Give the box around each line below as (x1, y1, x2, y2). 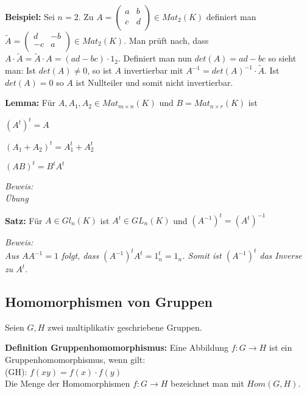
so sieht (268, 52, 297, 65)
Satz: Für (5, 214, 43, 226)
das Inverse (259, 249, 302, 262)
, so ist (87, 64, 112, 77)
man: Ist (5, 64, 37, 77)
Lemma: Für (5, 96, 55, 109)
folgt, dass (61, 249, 99, 262)
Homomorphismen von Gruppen (5, 292, 213, 311)
